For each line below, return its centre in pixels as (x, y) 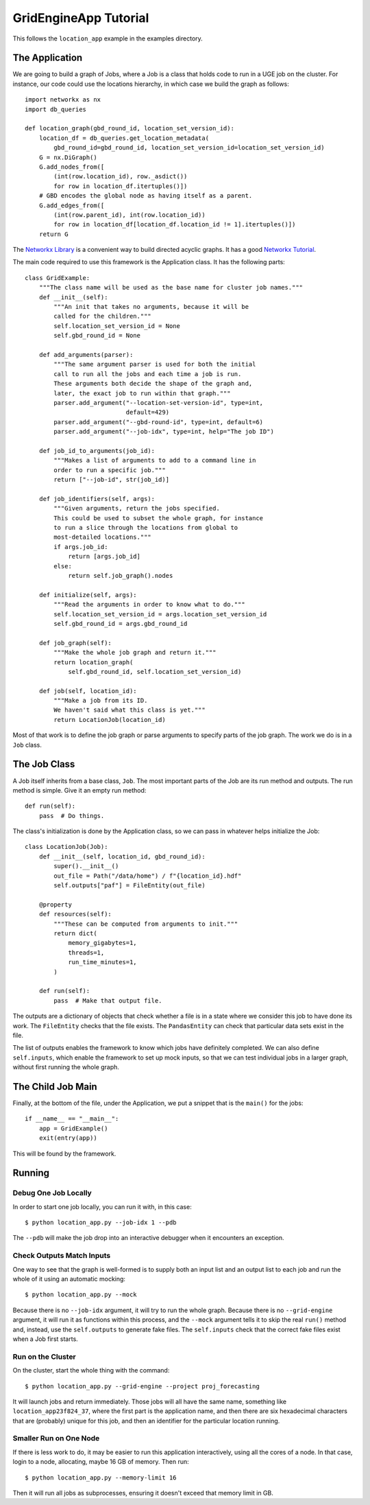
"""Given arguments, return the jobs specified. (137, 509)
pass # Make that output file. (108, 1001)
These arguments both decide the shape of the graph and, (153, 384)
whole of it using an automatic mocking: (69, 1279)
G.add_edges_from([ (72, 205)
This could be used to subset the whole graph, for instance (159, 518)
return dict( (75, 933)
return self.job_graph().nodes (121, 575)
